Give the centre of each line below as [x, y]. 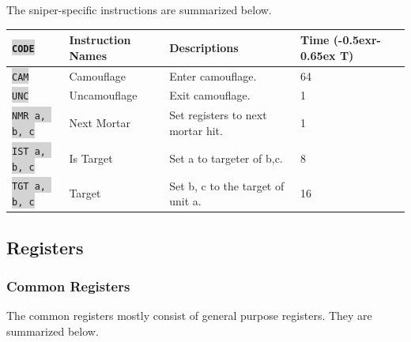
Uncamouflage [103, 95]
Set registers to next [218, 115]
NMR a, [29, 117]
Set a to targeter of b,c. [226, 158]
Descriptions [204, 47]
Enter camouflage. [213, 75]
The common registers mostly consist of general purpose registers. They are [189, 316]
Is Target [91, 158]
